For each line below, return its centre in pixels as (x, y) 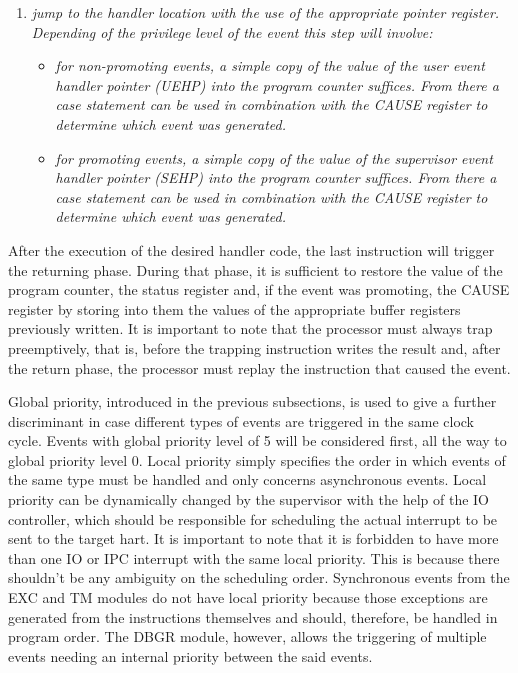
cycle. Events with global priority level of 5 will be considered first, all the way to (257, 440)
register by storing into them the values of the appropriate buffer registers (234, 308)
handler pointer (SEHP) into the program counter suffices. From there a (276, 177)
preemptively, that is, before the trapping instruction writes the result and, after (254, 347)
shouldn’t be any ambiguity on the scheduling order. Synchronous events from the (259, 577)
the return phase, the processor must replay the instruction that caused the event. (259, 367)
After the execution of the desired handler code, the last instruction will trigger (251, 249)
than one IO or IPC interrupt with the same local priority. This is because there (254, 557)
